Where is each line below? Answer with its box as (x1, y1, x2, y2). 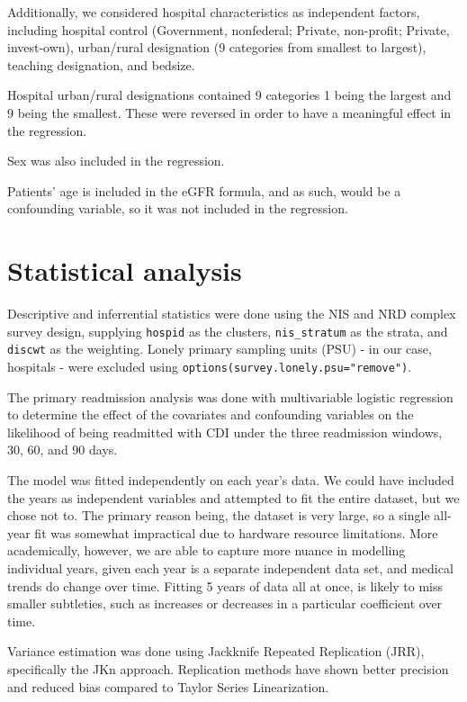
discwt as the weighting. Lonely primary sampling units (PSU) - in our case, (7, 339, 432, 358)
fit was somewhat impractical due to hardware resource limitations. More (34, 523, 438, 542)
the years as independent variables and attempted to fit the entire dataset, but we (7, 488, 460, 507)
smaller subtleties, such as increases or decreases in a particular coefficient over (7, 594, 443, 613)
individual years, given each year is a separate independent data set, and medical (7, 558, 454, 577)
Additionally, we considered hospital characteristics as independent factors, (7, 3, 420, 21)
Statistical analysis (7, 252, 242, 289)
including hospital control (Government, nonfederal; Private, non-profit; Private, (7, 20, 450, 39)
